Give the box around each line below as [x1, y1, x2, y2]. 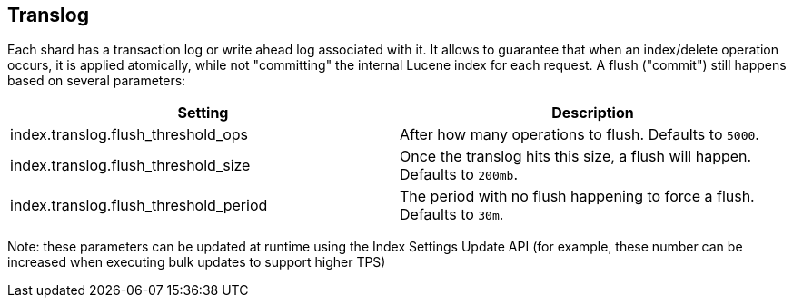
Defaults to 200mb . [400, 165, 519, 184]
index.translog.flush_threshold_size [10, 156, 251, 175]
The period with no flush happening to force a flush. [400, 187, 755, 206]
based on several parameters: [7, 73, 186, 89]
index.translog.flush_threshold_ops [10, 125, 249, 144]
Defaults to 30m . [400, 205, 504, 224]
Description [551, 103, 634, 123]
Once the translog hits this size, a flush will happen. [400, 147, 752, 166]
